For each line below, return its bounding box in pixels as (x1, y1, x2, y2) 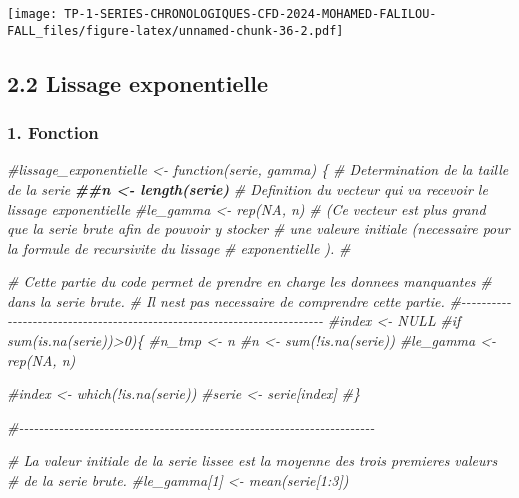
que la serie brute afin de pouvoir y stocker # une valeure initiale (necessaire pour (7, 218, 510, 239)
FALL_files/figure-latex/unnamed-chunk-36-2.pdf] (7, 23, 344, 38)
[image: (7, 7, 58, 21)
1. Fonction (7, 120, 99, 145)
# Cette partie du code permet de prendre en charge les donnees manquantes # (7, 271, 492, 292)
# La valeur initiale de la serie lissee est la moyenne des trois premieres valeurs (7, 450, 498, 471)
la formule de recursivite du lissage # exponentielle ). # (7, 237, 351, 258)
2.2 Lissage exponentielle (7, 67, 268, 98)
